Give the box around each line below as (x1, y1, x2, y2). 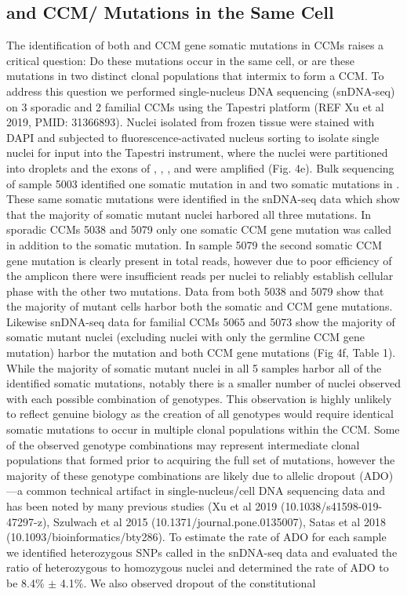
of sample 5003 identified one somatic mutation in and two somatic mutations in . (6, 175, 400, 191)
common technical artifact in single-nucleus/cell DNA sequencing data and (26, 482, 386, 499)
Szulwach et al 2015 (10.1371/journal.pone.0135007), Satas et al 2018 (53, 513, 386, 529)
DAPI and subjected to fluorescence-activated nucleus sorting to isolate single (6, 129, 380, 145)
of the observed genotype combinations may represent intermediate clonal (6, 436, 360, 452)
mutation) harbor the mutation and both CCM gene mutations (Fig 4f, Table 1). (6, 344, 396, 361)
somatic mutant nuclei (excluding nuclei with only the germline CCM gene (6, 329, 365, 345)
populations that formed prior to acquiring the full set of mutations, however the (6, 452, 395, 468)
